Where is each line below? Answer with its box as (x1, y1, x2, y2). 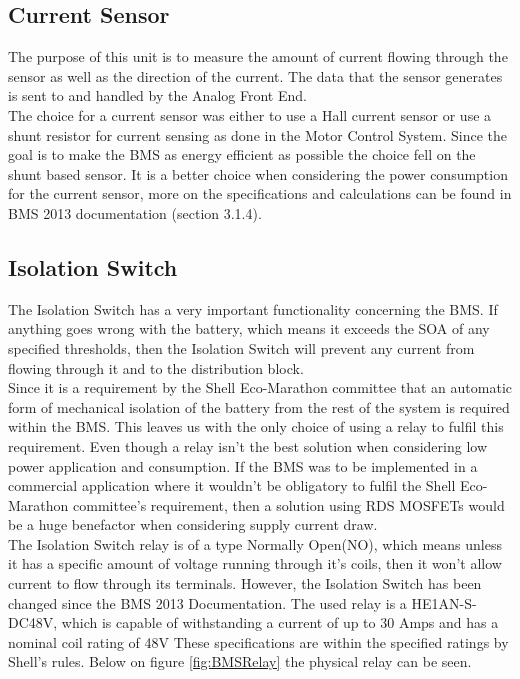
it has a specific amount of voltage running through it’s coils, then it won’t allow (8, 553, 502, 574)
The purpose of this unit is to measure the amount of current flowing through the (8, 46, 508, 67)
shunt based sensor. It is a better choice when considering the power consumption (8, 163, 508, 184)
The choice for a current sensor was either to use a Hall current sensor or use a (8, 104, 492, 125)
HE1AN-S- (411, 592, 477, 613)
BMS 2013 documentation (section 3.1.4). (8, 202, 262, 223)
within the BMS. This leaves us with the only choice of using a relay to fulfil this (8, 416, 504, 437)
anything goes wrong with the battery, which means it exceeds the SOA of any (8, 318, 490, 339)
